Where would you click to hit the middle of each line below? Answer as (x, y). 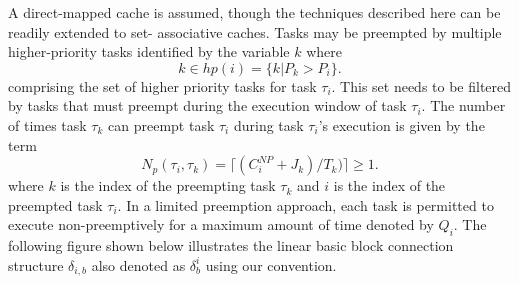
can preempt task (161, 124)
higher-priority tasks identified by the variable (149, 51)
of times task (47, 124)
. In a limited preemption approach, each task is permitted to (305, 204)
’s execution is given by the (401, 124)
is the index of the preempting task (168, 185)
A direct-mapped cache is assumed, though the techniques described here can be (254, 12)
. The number (463, 105)
